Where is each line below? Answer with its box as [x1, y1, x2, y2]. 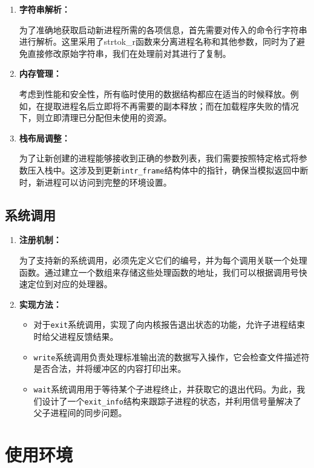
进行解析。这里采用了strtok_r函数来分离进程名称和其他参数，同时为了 [19, 35, 297, 48]
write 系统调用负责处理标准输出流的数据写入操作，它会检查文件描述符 [33, 350, 310, 363]
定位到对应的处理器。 [27, 278, 113, 290]
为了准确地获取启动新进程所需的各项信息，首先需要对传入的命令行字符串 [19, 23, 307, 36]
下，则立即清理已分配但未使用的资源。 [19, 111, 172, 124]
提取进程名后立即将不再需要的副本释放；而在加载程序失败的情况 [44, 99, 299, 112]
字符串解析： [19, 3, 70, 15]
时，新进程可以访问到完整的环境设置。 [19, 175, 172, 188]
